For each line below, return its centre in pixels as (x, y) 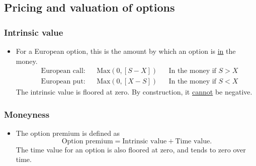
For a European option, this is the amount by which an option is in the (126, 51)
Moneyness (27, 114)
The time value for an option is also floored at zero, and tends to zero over (131, 149)
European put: (63, 82)
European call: (63, 71)
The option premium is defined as (68, 133)
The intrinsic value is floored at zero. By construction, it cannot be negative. (134, 92)
